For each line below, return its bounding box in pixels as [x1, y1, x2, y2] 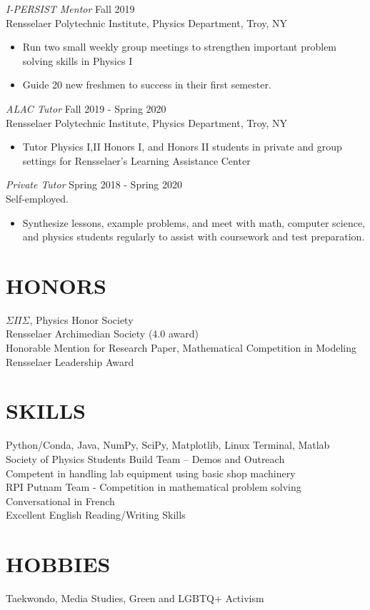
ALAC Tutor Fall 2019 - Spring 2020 [6, 101, 166, 116]
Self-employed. [6, 190, 69, 205]
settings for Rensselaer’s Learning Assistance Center [22, 153, 251, 168]
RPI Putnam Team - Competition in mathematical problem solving [6, 479, 301, 494]
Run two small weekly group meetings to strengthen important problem [22, 39, 337, 54]
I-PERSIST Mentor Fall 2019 [6, 1, 135, 16]
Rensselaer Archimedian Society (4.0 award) [6, 326, 199, 341]
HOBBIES [6, 549, 111, 579]
